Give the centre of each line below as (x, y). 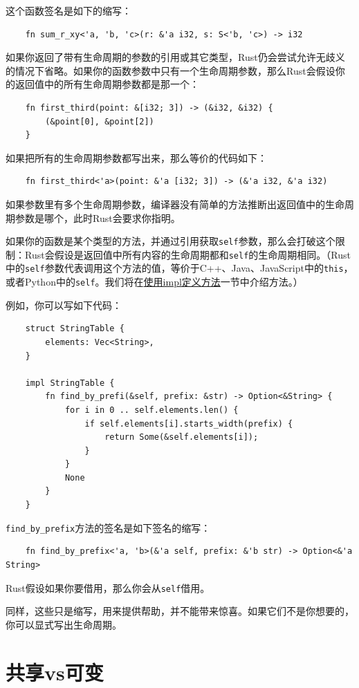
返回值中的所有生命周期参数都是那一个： (107, 84)
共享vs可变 (55, 672)
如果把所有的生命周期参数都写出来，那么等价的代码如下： (136, 157)
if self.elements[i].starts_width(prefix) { (189, 424)
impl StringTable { (70, 383)
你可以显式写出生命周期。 (64, 624)
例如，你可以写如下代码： (64, 305)
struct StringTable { (75, 329)
